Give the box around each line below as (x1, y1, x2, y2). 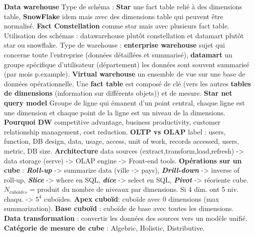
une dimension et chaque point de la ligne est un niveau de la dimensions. (4, 107, 226, 117)
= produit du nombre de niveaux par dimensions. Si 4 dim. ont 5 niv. (29, 184, 239, 194)
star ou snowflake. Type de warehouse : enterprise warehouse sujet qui (4, 40, 225, 50)
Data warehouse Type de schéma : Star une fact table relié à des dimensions (4, 1, 242, 11)
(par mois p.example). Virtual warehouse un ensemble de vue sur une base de (4, 69, 246, 79)
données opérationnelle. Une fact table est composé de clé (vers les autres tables (4, 78, 251, 88)
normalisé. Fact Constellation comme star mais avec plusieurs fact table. (4, 21, 229, 31)
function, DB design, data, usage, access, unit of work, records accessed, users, (4, 136, 239, 146)
